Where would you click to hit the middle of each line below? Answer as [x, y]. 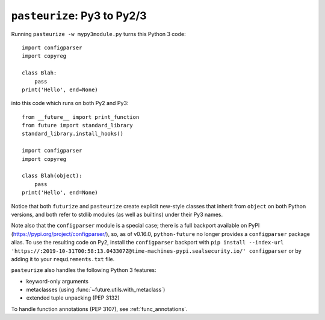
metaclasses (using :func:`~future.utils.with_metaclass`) [96, 290]
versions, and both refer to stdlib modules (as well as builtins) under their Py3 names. [117, 214]
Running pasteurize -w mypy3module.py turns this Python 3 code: [98, 34]
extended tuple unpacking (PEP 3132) [73, 298]
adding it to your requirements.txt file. [63, 259]
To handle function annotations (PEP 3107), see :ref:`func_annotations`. [99, 309]
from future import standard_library [78, 125]
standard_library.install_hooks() [73, 134]
